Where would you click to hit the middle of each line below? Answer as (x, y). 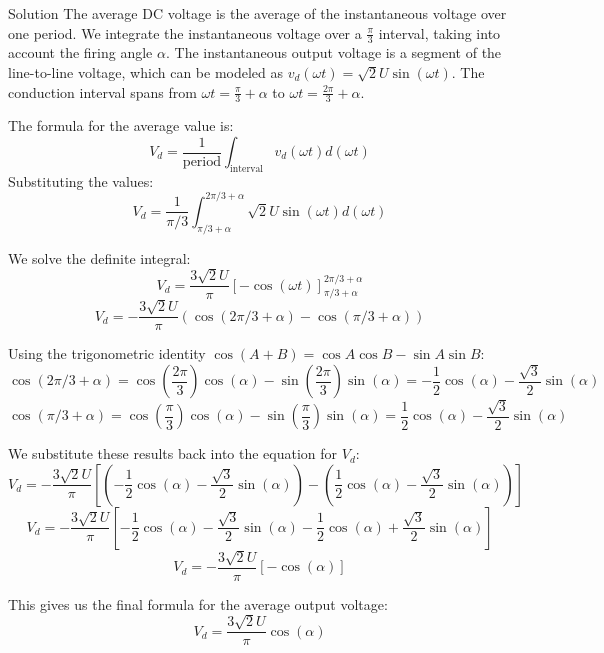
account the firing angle (80, 52)
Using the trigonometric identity (107, 353)
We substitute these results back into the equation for (173, 453)
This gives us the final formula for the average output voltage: (198, 603)
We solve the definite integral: (99, 257)
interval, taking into (439, 32)
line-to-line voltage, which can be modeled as (146, 72)
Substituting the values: (81, 180)
